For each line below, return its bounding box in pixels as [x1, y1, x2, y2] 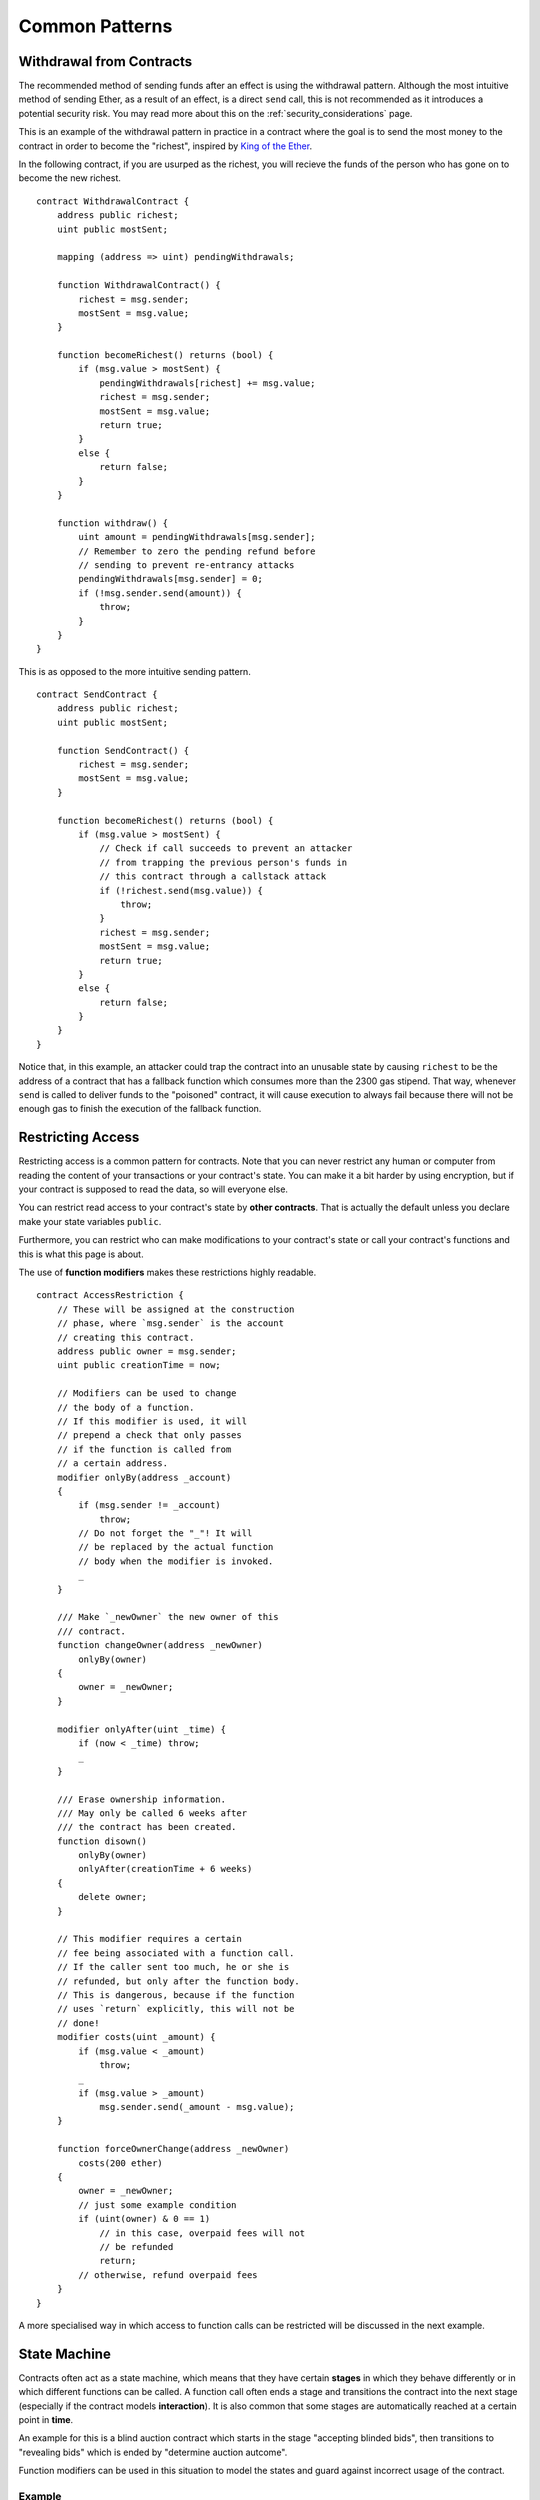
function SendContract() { [56, 745, 190, 756]
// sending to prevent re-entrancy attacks [78, 559, 295, 570]
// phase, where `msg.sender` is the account [56, 1318, 285, 1329]
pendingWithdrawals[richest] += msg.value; [99, 377, 316, 389]
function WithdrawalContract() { [56, 280, 222, 291]
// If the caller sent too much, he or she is [56, 1961, 290, 1973]
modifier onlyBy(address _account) [56, 1471, 232, 1483]
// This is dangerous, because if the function [56, 1989, 295, 2000]
